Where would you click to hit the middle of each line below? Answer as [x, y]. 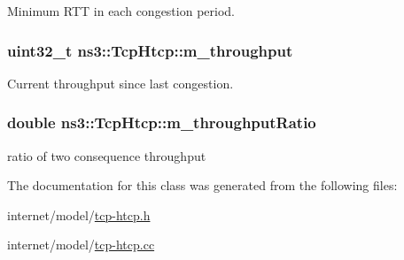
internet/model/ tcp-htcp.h [79, 214]
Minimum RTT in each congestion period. [121, 11]
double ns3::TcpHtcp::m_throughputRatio [162, 122]
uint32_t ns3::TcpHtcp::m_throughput [150, 50]
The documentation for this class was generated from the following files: [202, 185]
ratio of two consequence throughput [107, 155]
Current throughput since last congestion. [120, 83]
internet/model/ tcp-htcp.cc [81, 245]
